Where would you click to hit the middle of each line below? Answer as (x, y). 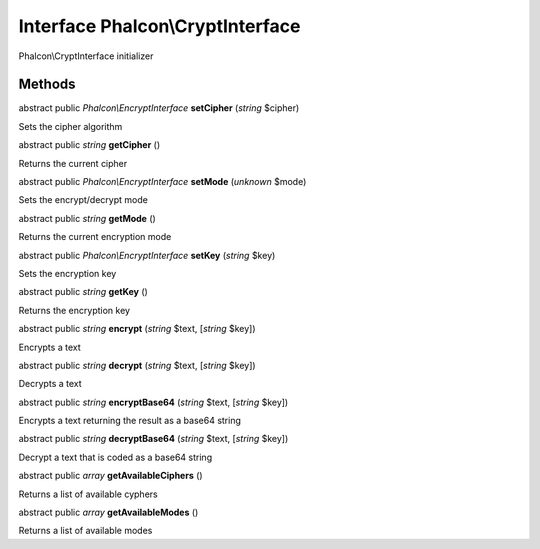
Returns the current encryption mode (95, 237)
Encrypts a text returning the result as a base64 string (130, 421)
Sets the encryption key (67, 273)
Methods (47, 84)
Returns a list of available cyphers (88, 494)
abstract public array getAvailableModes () (108, 512)
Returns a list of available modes (85, 531)
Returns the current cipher (73, 163)
